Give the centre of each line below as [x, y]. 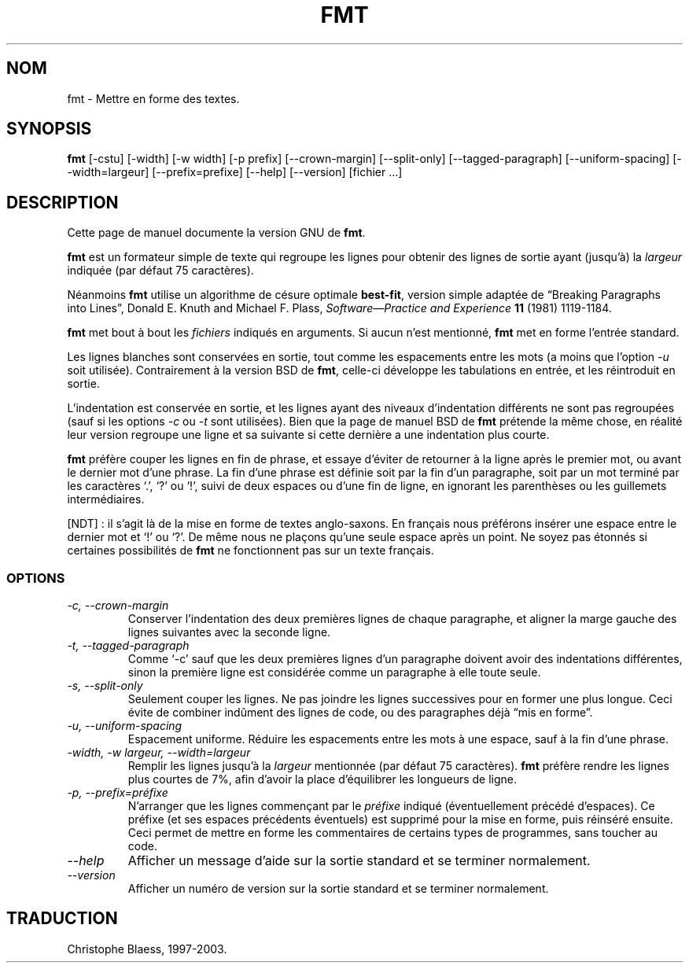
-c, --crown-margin [118, 606]
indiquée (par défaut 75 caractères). [160, 271]
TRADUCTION [62, 919]
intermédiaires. [106, 499]
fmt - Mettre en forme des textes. [153, 98]
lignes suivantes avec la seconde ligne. [229, 632]
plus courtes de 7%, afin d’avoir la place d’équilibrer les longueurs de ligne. [322, 779]
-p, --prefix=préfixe [118, 793]
